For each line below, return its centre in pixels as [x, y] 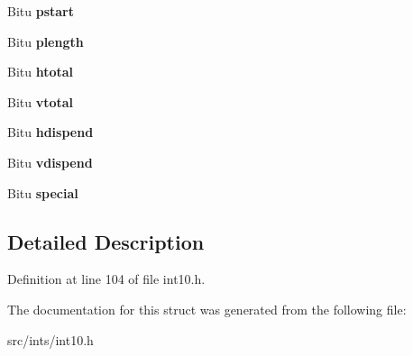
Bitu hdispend [50, 132]
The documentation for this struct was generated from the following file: [207, 309]
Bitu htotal [41, 72]
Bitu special [43, 192]
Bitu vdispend [50, 162]
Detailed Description [106, 241]
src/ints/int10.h [50, 339]
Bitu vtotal [41, 101]
